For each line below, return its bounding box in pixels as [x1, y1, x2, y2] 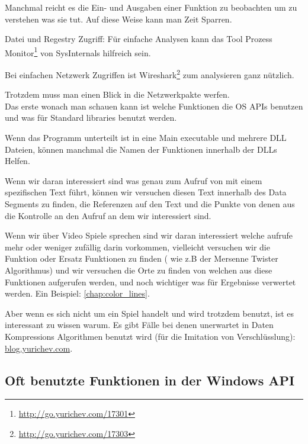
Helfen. [5, 155, 30, 167]
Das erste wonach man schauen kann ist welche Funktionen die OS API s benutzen [5, 99, 303, 112]
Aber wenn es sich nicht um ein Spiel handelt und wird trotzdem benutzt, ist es [5, 307, 294, 319]
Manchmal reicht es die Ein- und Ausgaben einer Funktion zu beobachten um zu [5, 1, 297, 13]
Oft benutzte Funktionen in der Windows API [5, 371, 295, 389]
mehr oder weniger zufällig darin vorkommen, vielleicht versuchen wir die [5, 240, 270, 253]
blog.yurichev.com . [5, 342, 73, 354]
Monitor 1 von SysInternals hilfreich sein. [5, 44, 151, 59]
